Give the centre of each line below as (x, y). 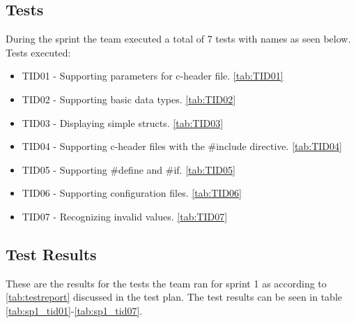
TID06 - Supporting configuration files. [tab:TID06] (132, 193)
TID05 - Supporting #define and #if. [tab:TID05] (129, 169)
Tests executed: (38, 52)
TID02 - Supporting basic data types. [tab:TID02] (129, 99)
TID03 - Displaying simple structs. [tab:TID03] (123, 122)
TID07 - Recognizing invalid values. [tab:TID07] (125, 216)
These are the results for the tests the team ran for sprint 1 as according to (166, 283)
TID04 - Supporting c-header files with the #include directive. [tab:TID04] (182, 146)
